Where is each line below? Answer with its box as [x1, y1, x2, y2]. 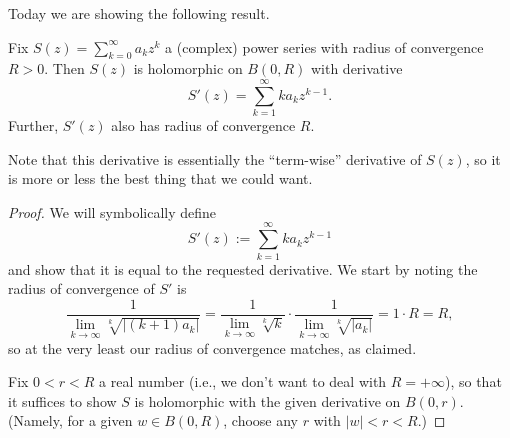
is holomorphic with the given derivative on [134, 390, 401, 411]
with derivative [310, 58, 403, 79]
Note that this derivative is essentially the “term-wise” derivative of [8, 148, 422, 169]
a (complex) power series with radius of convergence [165, 36, 484, 57]
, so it [465, 148, 501, 169]
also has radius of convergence [111, 115, 296, 136]
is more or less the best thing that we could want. [8, 168, 313, 189]
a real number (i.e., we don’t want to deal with [99, 371, 387, 392]
